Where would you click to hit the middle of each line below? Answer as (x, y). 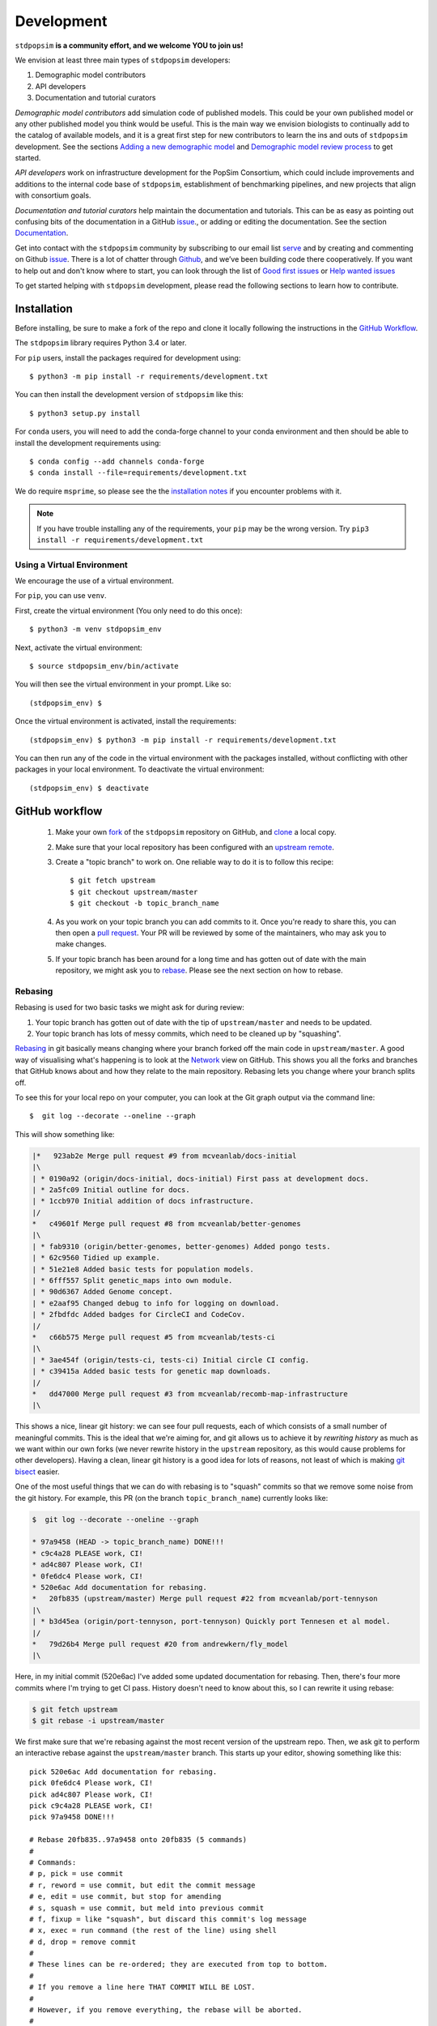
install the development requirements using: (88, 442)
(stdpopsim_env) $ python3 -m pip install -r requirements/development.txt (183, 740)
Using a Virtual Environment (72, 565)
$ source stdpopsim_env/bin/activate (104, 666)
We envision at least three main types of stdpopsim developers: (123, 60)
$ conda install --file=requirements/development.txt (138, 473)
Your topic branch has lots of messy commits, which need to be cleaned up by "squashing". (188, 1034)
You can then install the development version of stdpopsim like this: (129, 395)
